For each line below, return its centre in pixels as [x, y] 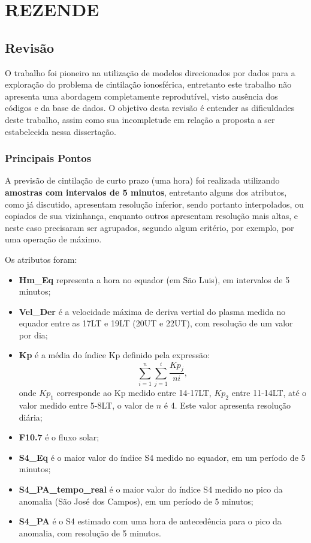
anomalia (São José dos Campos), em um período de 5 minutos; [136, 501]
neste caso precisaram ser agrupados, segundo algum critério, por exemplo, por [150, 227]
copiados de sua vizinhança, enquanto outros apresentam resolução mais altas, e [152, 216]
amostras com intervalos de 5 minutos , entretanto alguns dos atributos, [146, 192]
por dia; [33, 334]
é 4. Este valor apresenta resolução [227, 405]
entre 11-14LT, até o [269, 393]
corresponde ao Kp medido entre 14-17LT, [134, 393]
